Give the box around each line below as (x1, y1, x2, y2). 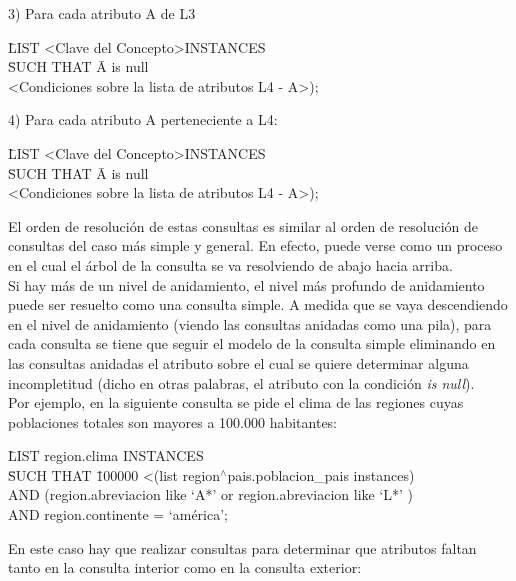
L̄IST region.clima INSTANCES (8, 445, 204, 466)
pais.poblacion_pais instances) (227, 464, 415, 485)
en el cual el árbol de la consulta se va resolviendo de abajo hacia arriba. (8, 254, 453, 275)
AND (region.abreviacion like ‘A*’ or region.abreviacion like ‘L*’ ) (8, 484, 414, 505)
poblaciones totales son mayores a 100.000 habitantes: (8, 411, 338, 432)
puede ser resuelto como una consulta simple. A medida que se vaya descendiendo (8, 294, 508, 315)
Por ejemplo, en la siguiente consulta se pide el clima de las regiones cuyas (8, 392, 464, 413)
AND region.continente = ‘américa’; (8, 504, 228, 525)
